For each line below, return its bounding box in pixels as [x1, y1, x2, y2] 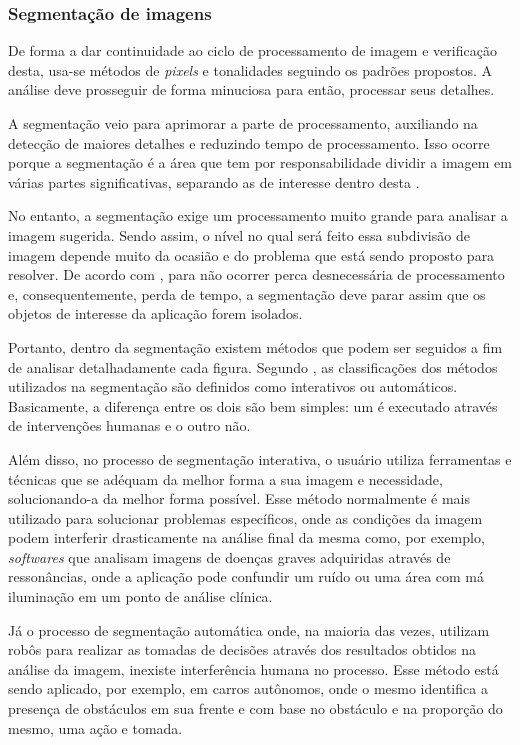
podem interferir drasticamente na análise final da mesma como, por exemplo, [8, 527, 485, 548]
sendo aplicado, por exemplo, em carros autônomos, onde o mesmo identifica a [8, 678, 488, 699]
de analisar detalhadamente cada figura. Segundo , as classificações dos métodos [8, 356, 498, 377]
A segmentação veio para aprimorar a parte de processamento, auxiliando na [8, 113, 478, 133]
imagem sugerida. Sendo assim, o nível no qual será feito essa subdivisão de [8, 224, 470, 245]
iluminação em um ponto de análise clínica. [8, 586, 273, 607]
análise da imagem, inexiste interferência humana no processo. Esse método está [8, 658, 499, 679]
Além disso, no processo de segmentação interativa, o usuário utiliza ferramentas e [8, 448, 512, 469]
